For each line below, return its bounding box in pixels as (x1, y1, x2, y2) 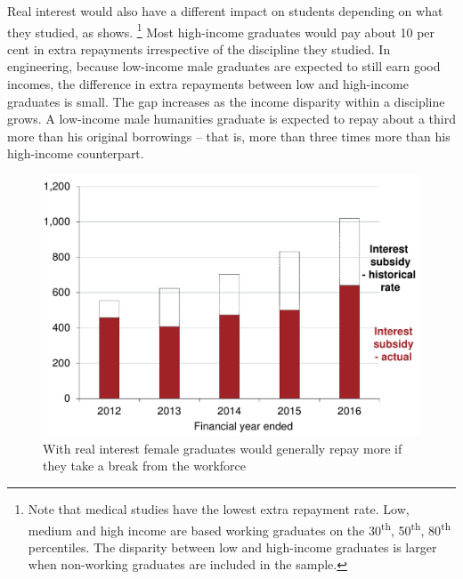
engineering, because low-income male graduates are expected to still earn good (7, 57, 441, 76)
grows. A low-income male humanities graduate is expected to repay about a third (7, 109, 456, 128)
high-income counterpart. (7, 144, 144, 163)
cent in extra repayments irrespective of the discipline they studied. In (7, 39, 391, 58)
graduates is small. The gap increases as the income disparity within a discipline (7, 92, 445, 110)
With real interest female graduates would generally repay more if (43, 438, 402, 457)
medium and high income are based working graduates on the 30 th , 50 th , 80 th (28, 518, 451, 539)
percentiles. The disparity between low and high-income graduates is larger (28, 537, 437, 556)
